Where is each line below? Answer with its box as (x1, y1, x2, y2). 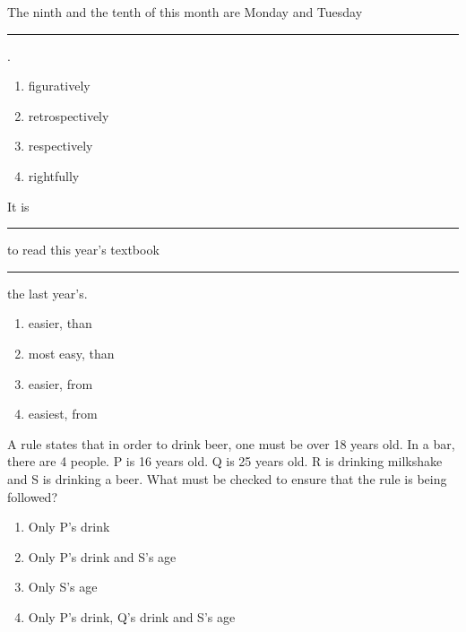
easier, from (28, 374, 93, 393)
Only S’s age (28, 577, 98, 596)
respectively (28, 136, 93, 155)
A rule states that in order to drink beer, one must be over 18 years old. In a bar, (7, 434, 455, 453)
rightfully (28, 166, 80, 185)
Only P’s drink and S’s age (28, 547, 177, 566)
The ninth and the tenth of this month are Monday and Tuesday (7, 3, 363, 21)
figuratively (28, 76, 91, 95)
